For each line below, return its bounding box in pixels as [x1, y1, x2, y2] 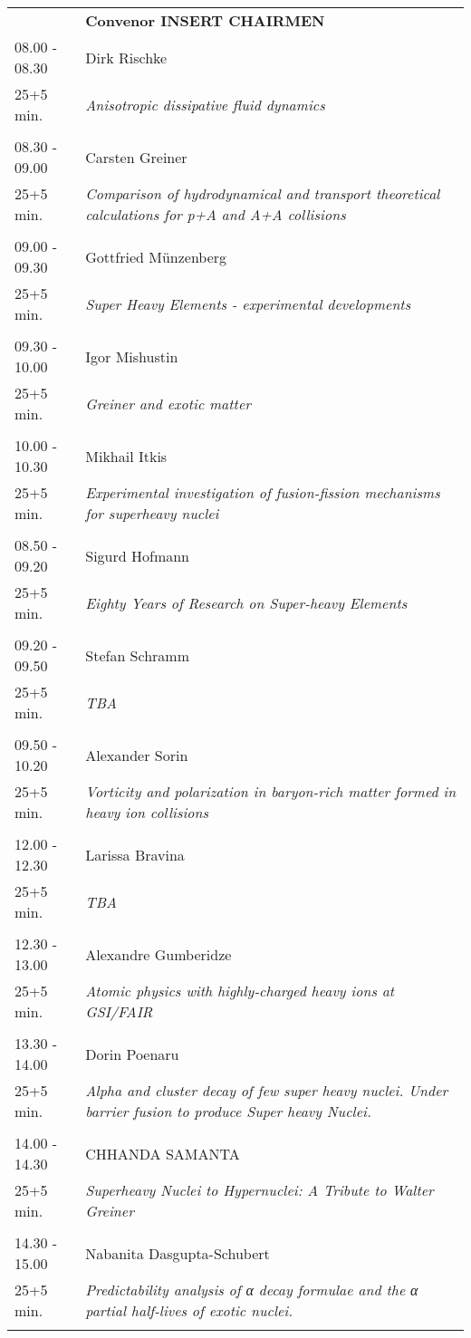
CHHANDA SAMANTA [85, 1142, 240, 1164]
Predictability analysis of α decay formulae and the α [85, 1279, 418, 1300]
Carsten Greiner [85, 146, 187, 168]
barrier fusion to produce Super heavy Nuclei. [85, 1101, 371, 1121]
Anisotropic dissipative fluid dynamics [85, 93, 325, 115]
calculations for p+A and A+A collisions [85, 204, 346, 225]
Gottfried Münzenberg [85, 245, 227, 267]
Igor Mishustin [85, 345, 178, 367]
